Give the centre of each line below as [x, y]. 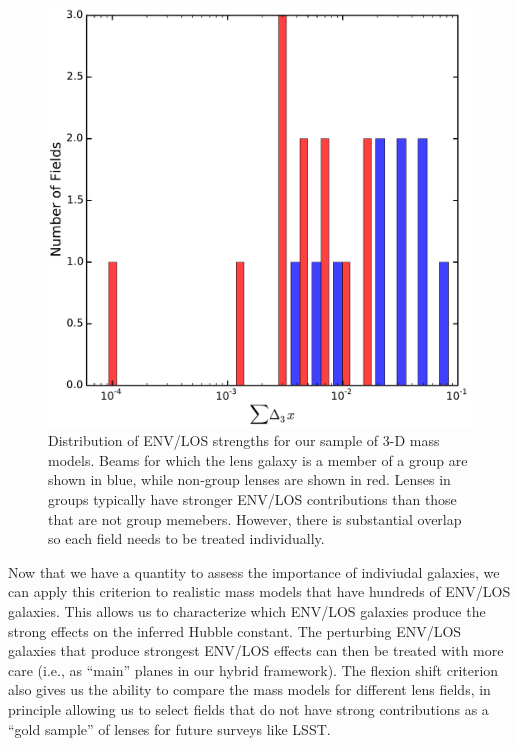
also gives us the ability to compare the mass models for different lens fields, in [249, 689]
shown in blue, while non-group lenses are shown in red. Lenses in [249, 479]
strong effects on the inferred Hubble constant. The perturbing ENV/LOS [235, 630]
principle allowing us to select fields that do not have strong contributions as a [248, 708]
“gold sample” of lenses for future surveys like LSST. [169, 728]
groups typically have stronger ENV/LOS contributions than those [252, 498]
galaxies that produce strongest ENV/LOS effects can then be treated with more [256, 650]
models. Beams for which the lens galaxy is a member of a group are [258, 459]
